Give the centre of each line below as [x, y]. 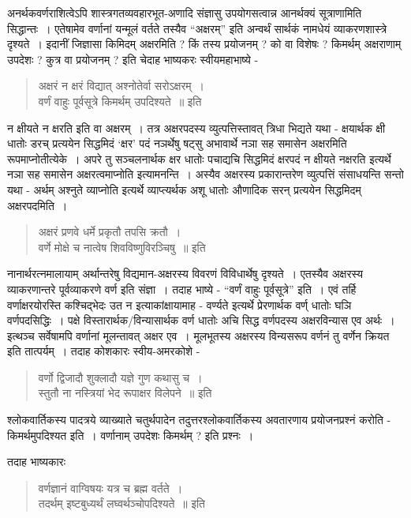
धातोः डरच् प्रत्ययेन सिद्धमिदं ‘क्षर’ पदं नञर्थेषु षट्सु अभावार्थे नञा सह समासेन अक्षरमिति [177, 143]
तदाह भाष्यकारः [37, 462]
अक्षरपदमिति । [37, 205]
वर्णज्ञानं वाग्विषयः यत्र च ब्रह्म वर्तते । [110, 488]
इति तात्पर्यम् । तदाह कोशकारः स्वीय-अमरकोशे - [104, 351]
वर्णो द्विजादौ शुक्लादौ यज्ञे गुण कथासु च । [120, 377]
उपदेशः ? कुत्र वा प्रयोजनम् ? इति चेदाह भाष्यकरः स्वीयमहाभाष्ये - [133, 59]
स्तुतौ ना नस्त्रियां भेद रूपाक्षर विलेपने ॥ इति [125, 393]
